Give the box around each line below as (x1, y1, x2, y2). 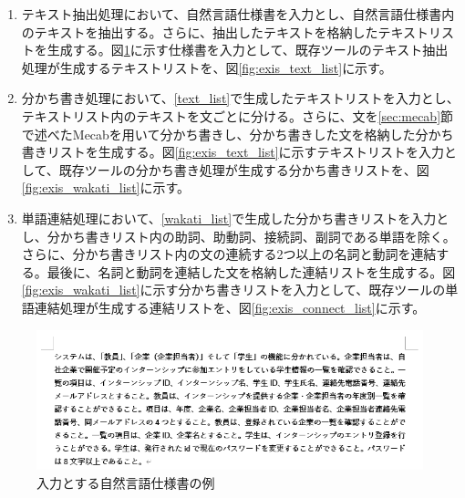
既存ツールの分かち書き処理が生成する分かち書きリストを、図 (58, 160, 429, 179)
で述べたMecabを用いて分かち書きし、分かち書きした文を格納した (21, 124, 416, 143)
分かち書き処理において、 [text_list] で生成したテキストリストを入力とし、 (21, 88, 460, 108)
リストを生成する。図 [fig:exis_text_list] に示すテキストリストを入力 (46, 142, 445, 161)
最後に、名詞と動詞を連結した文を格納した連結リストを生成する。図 (46, 262, 456, 281)
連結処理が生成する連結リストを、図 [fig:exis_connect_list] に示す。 (34, 297, 426, 316)
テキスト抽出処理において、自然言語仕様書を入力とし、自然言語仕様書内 (21, 5, 455, 23)
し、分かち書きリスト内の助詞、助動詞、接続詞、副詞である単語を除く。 (21, 226, 456, 245)
